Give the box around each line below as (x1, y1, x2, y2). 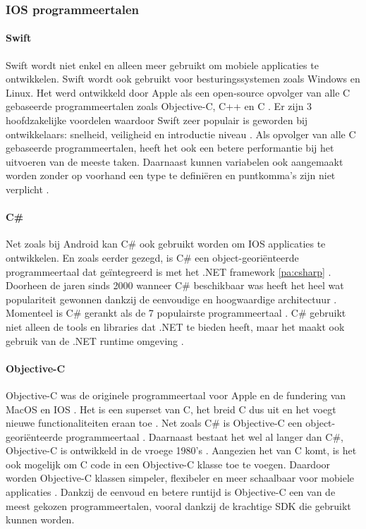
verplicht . (6, 181, 49, 196)
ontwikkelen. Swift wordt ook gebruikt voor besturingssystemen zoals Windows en (6, 71, 360, 86)
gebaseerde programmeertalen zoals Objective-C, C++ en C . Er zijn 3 (6, 99, 312, 114)
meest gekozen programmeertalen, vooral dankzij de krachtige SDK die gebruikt (6, 498, 351, 513)
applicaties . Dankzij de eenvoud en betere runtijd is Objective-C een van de (6, 485, 336, 499)
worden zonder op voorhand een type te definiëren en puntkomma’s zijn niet (6, 168, 336, 183)
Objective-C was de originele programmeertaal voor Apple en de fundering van (6, 387, 346, 402)
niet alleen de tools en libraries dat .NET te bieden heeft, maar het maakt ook (6, 319, 345, 334)
